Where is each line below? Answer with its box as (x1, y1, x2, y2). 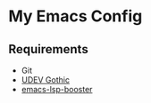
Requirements (8, 42, 88, 57)
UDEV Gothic (21, 75, 71, 85)
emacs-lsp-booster (21, 84, 93, 94)
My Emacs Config (8, 6, 143, 27)
